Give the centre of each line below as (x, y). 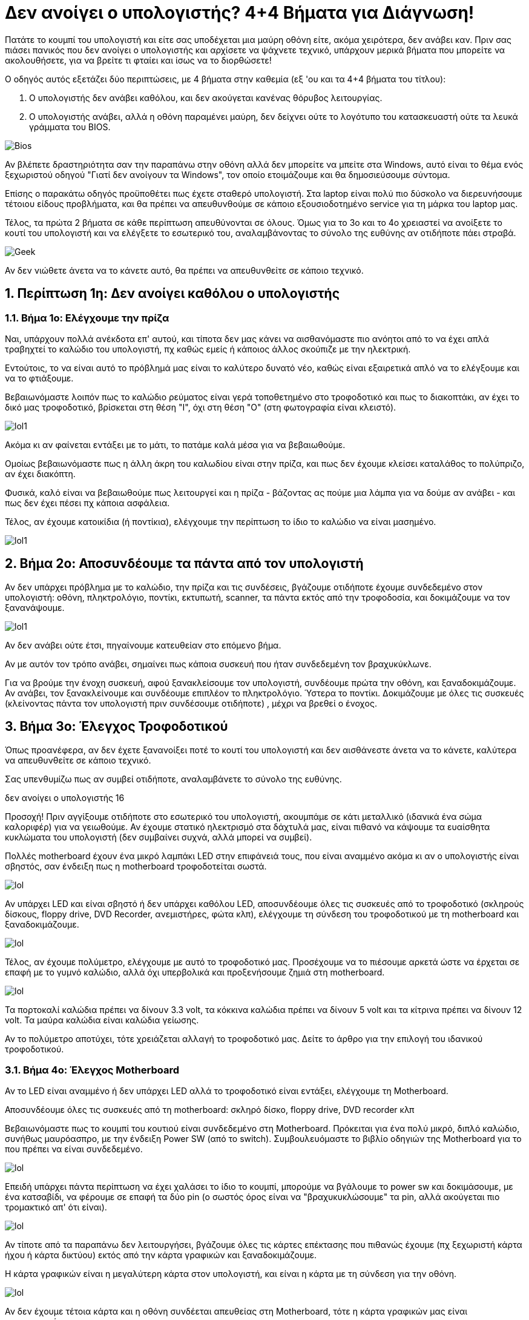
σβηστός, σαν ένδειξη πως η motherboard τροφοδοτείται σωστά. (136, 866)
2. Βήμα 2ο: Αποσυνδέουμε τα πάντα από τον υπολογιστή (184, 564)
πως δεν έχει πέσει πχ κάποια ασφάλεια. (87, 503)
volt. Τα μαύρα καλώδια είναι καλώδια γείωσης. (102, 1020)
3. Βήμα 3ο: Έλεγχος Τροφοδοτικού (117, 727)
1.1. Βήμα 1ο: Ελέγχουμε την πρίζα (87, 318)
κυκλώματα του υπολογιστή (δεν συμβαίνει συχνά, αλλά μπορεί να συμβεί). (159, 837)
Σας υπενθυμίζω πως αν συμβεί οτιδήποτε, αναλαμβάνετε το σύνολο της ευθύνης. (173, 779)
